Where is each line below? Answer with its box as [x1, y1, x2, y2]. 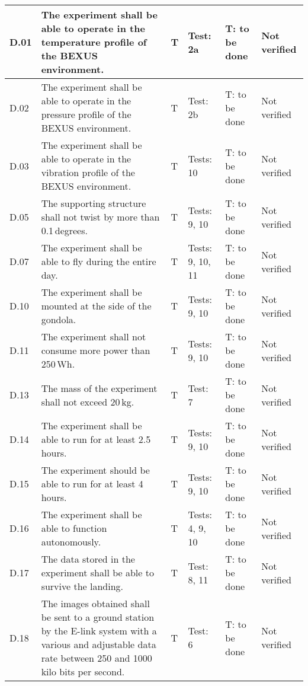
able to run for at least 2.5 [41, 432, 151, 446]
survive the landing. [41, 579, 124, 593]
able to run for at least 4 [41, 477, 143, 490]
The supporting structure [41, 196, 146, 210]
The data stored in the [41, 552, 135, 566]
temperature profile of [41, 35, 147, 49]
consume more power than [41, 343, 150, 357]
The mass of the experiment [41, 381, 158, 395]
